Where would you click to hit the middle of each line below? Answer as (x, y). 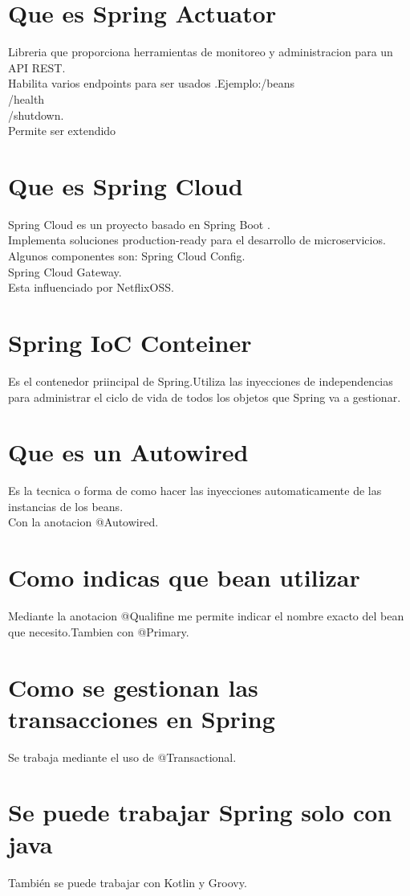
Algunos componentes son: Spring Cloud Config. (127, 256)
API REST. (37, 67)
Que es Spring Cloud (126, 185)
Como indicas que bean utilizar (184, 577)
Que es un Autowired (128, 452)
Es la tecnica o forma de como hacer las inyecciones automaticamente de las (195, 491)
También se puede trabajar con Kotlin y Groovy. (128, 882)
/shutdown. (36, 115)
